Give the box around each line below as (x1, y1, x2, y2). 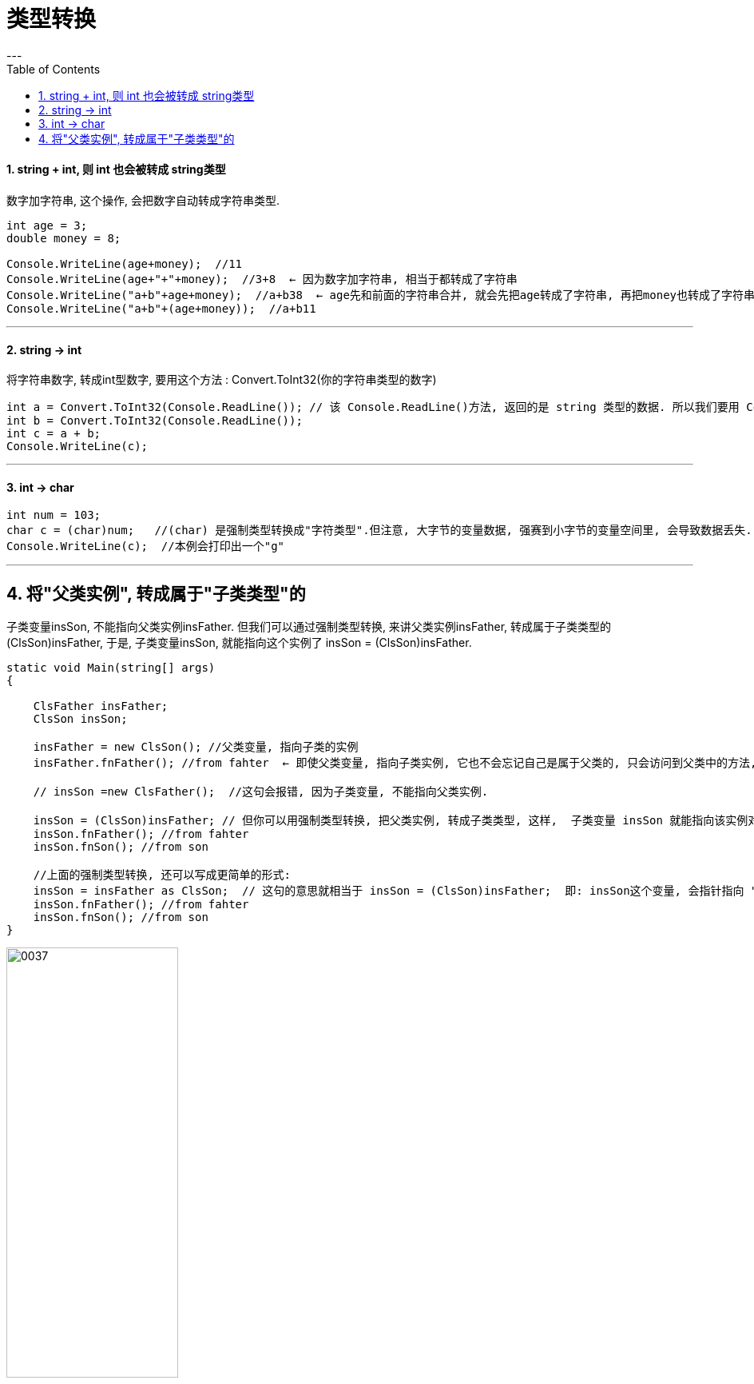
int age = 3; (6, 218, 88, 232)
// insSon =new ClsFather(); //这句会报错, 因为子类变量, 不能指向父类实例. (33, 785, 489, 799)
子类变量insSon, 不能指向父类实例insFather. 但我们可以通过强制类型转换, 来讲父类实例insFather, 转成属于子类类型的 (6, 620, 612, 634)
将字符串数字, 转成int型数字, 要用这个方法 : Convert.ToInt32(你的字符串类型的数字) (6, 373, 437, 387)
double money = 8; (6, 231, 121, 245)
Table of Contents (6, 62, 101, 76)
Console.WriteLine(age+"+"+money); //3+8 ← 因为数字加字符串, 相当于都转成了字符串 (6, 272, 518, 285)
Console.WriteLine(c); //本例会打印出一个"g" (6, 540, 285, 553)
